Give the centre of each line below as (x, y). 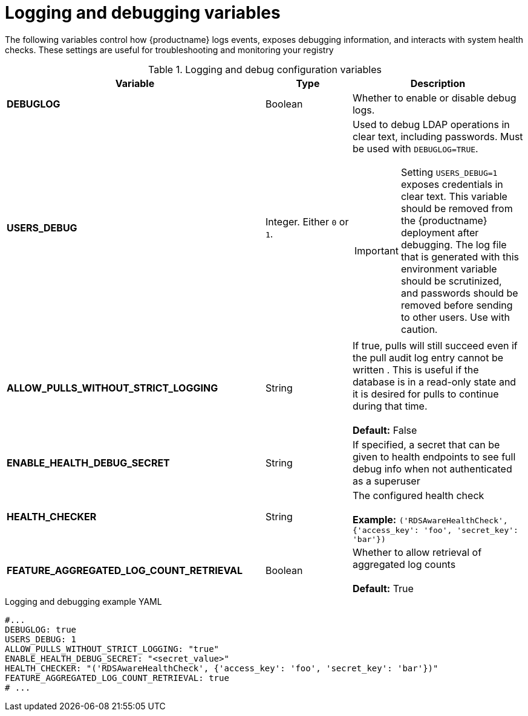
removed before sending (457, 305)
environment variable (449, 269)
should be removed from (457, 208)
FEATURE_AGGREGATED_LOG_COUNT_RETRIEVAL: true (117, 678)
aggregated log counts (404, 564)
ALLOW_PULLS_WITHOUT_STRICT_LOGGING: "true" (112, 649)
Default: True (383, 588)
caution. (419, 329)
